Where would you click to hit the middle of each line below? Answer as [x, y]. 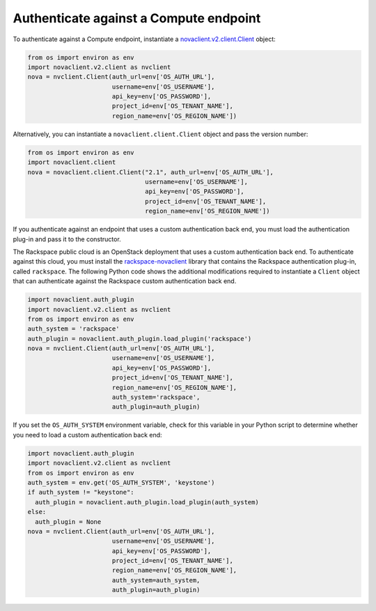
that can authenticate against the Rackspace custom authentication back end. [125, 281]
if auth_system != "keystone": [81, 492]
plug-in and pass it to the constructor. [67, 239]
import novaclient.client [72, 163]
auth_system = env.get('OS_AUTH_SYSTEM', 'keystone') [121, 482]
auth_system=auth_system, [156, 580]
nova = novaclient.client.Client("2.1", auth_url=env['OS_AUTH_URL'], [151, 172]
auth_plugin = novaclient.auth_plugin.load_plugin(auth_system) [147, 502]
